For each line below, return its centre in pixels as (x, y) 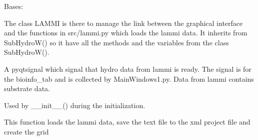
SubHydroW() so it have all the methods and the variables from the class (116, 42)
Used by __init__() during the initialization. (75, 105)
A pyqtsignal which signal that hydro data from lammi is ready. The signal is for (128, 69)
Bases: (14, 6)
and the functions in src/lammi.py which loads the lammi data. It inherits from (126, 33)
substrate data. (27, 88)
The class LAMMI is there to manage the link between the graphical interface (123, 23)
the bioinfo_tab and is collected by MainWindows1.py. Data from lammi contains (129, 78)
